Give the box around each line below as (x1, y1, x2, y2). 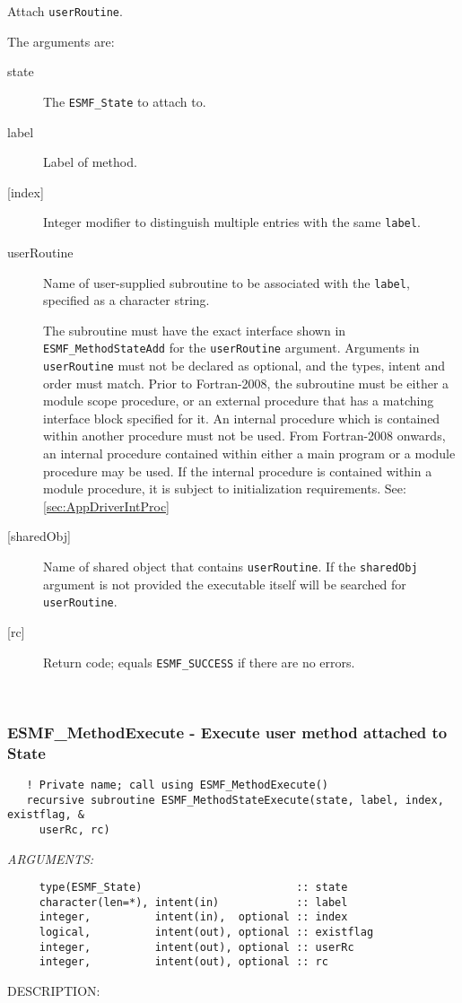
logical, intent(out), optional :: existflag (39, 926, 374, 939)
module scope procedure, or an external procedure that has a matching (43, 391, 434, 410)
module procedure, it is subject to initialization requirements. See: (43, 479, 406, 498)
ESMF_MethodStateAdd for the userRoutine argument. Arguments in (43, 338, 420, 357)
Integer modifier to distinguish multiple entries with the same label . (43, 213, 421, 231)
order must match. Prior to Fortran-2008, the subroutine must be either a (43, 373, 449, 392)
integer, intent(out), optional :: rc (39, 955, 328, 969)
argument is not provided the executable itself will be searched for (43, 574, 406, 593)
